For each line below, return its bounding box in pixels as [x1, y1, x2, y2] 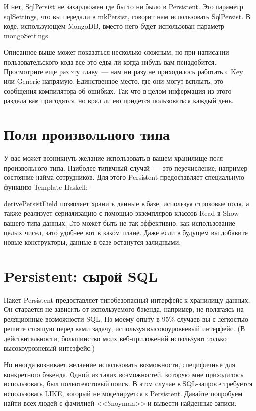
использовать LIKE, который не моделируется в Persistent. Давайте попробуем [4, 388, 242, 398]
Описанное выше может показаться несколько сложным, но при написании [4, 47, 229, 57]
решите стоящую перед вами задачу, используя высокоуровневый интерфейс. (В [4, 323, 245, 334]
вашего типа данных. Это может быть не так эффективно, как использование [4, 217, 235, 228]
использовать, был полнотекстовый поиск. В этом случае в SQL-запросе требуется [4, 378, 253, 389]
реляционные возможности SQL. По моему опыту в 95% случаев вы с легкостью [4, 313, 248, 324]
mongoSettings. [4, 30, 50, 40]
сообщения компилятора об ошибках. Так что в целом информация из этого [4, 85, 232, 96]
